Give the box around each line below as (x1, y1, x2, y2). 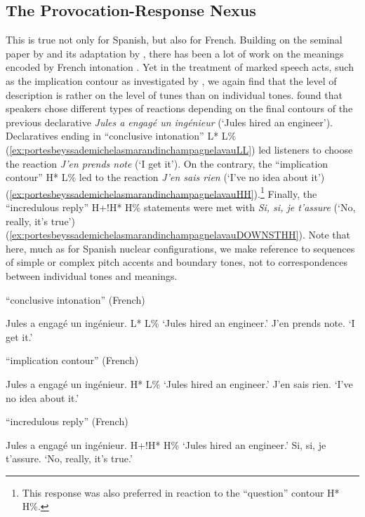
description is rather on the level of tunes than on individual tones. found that (6, 87, 343, 102)
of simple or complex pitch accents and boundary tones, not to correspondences (6, 255, 348, 269)
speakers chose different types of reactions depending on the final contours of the (6, 101, 353, 116)
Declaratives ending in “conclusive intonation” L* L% (6, 128, 237, 143)
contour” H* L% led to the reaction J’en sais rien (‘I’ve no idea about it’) (6, 170, 325, 184)
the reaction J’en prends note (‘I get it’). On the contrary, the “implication (6, 156, 328, 170)
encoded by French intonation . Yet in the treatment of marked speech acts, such (6, 60, 354, 74)
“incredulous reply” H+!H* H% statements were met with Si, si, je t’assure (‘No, (6, 199, 356, 214)
